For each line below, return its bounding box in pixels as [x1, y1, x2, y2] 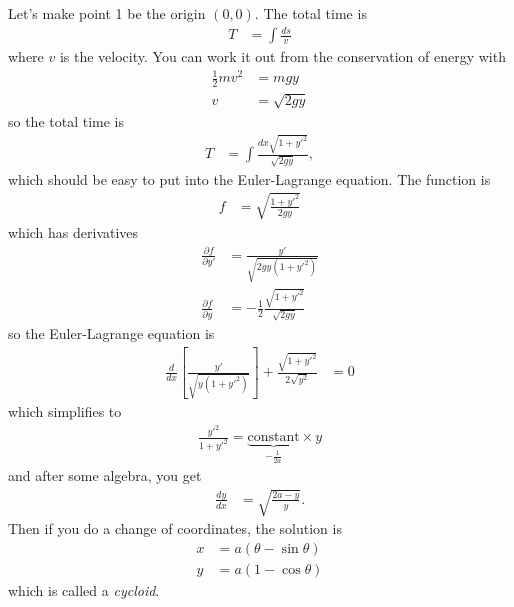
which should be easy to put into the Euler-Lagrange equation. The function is [8, 168, 491, 189]
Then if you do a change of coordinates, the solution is [8, 518, 342, 539]
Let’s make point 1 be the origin [8, 3, 206, 23]
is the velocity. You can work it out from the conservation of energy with [59, 46, 506, 67]
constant [247, 430, 300, 445]
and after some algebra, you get [8, 465, 202, 486]
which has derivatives [8, 221, 139, 242]
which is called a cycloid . [8, 580, 160, 600]
